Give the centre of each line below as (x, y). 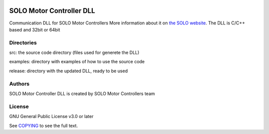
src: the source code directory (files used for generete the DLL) (74, 53)
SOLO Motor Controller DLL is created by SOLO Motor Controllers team (82, 93)
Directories (23, 42)
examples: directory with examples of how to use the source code (77, 62)
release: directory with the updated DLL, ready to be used (68, 71)
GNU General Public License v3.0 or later (51, 117)
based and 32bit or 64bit (35, 29)
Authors (19, 84)
